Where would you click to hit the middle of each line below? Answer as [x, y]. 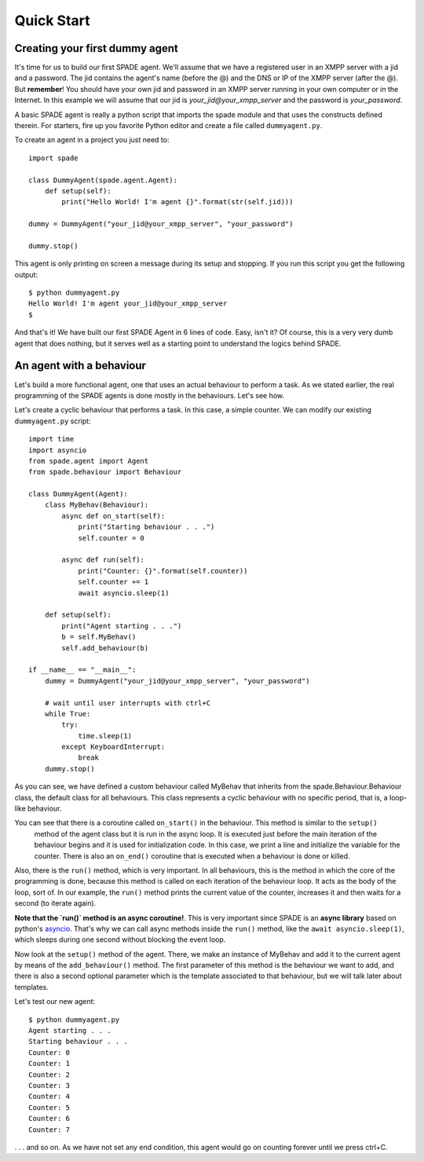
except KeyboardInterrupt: [113, 747]
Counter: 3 [49, 1085]
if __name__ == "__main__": [82, 670]
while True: [68, 714]
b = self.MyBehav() [99, 637]
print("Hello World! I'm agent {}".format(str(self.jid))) [177, 202]
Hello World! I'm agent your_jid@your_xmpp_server [128, 304]
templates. [31, 987]
